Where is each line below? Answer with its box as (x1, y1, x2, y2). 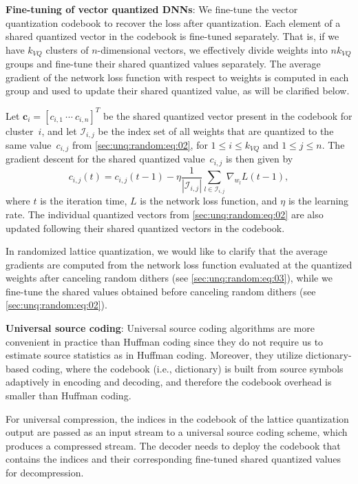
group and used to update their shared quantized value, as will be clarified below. (6, 83, 350, 98)
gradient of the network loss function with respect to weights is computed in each (6, 70, 349, 84)
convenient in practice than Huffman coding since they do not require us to (6, 334, 324, 348)
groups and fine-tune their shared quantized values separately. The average (6, 56, 321, 71)
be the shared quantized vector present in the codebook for (103, 108, 352, 123)
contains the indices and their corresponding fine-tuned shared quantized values (6, 452, 341, 466)
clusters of (45, 42, 89, 56)
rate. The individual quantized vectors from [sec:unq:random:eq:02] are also (6, 207, 324, 221)
